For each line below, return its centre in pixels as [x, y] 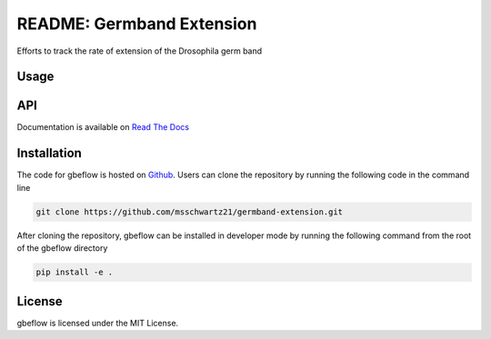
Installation [49, 153]
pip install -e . [75, 272]
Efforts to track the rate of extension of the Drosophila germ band [140, 51]
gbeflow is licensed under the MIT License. [98, 323]
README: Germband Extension [137, 24]
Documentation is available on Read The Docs [103, 127]
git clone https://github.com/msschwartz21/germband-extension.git [190, 212]
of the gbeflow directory [62, 248]
